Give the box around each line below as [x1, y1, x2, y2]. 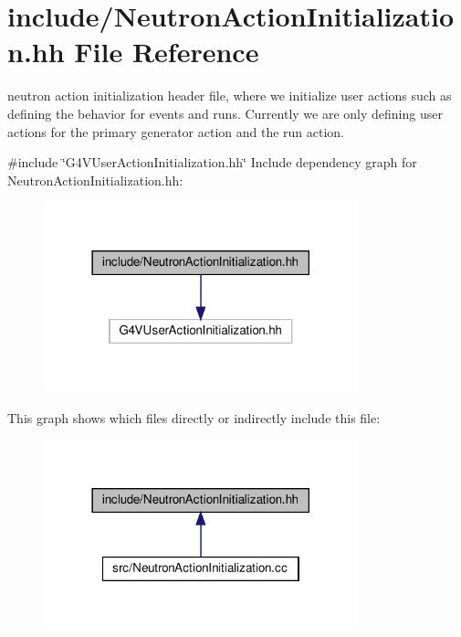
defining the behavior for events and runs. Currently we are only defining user [7, 103, 443, 122]
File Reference [74, 33, 259, 70]
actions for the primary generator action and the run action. [7, 122, 345, 141]
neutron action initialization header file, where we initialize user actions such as [7, 86, 452, 105]
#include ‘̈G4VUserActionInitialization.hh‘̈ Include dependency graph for [7, 153, 417, 172]
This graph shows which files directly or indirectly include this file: [7, 408, 381, 427]
